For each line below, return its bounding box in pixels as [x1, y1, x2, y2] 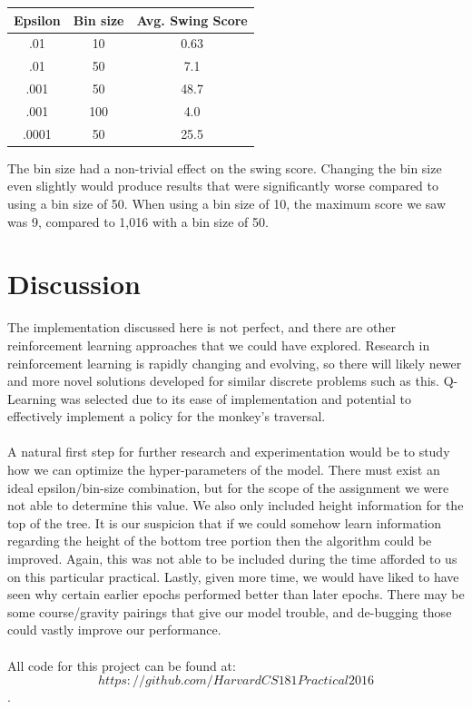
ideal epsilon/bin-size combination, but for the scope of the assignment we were [7, 478, 449, 497]
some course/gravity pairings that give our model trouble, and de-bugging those [7, 602, 452, 621]
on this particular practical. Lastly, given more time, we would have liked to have [7, 566, 459, 586]
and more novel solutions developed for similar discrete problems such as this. [7, 371, 440, 390]
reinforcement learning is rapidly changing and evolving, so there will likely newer [7, 353, 462, 372]
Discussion [7, 265, 141, 302]
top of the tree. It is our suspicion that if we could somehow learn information [7, 513, 442, 532]
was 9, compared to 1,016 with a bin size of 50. [7, 212, 269, 231]
